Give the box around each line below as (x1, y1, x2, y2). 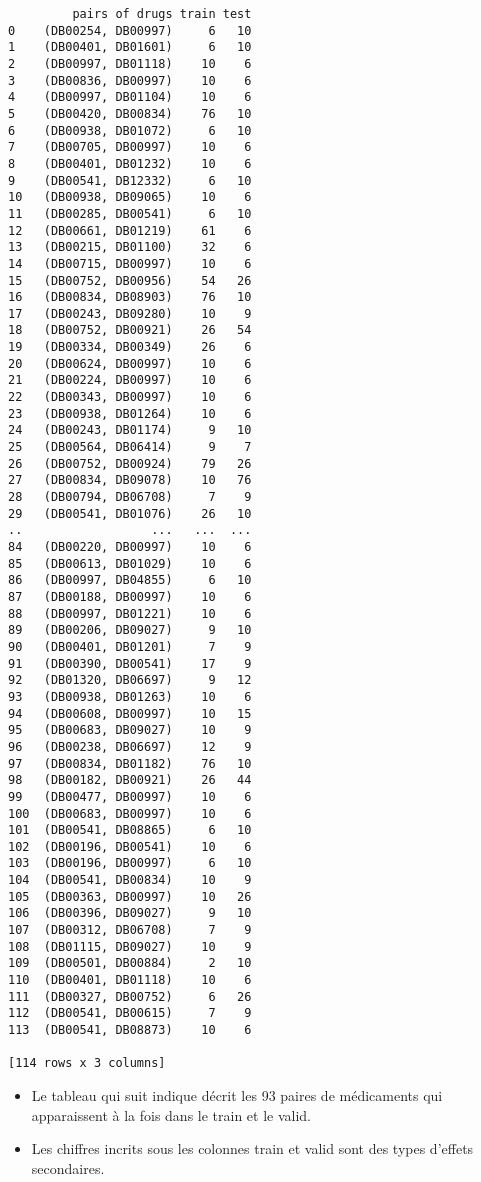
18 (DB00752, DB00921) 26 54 (8, 323, 252, 338)
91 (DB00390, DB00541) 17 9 (8, 656, 252, 671)
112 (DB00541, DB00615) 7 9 (8, 1006, 252, 1021)
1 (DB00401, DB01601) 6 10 (8, 40, 252, 55)
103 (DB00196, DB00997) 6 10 (8, 856, 252, 871)
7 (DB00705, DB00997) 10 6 (8, 140, 252, 155)
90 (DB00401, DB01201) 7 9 (8, 639, 252, 654)
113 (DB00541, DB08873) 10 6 (8, 1023, 252, 1038)
